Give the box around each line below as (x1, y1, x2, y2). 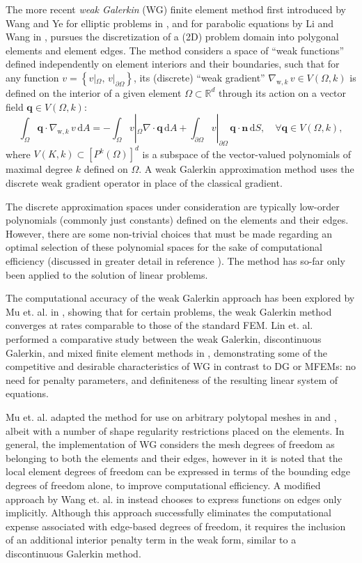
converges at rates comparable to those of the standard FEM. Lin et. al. (6, 318, 313, 332)
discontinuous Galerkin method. (6, 546, 141, 560)
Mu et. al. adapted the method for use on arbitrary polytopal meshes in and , (6, 409, 337, 424)
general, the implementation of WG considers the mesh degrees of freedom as (6, 437, 335, 452)
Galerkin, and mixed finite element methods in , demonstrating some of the (6, 345, 328, 360)
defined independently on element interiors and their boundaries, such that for (6, 56, 340, 71)
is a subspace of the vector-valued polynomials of (142, 146, 351, 161)
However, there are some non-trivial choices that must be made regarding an (6, 226, 333, 240)
